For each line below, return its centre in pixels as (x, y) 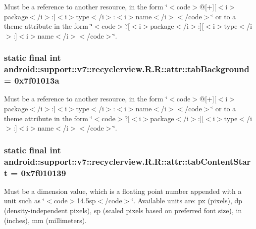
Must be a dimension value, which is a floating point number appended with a (123, 191)
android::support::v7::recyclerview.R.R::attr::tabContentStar (128, 161)
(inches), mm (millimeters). (46, 220)
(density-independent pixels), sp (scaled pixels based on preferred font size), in (123, 210)
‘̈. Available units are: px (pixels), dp (187, 201)
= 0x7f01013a (32, 80)
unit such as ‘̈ (25, 201)
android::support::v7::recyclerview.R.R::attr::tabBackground (127, 69)
